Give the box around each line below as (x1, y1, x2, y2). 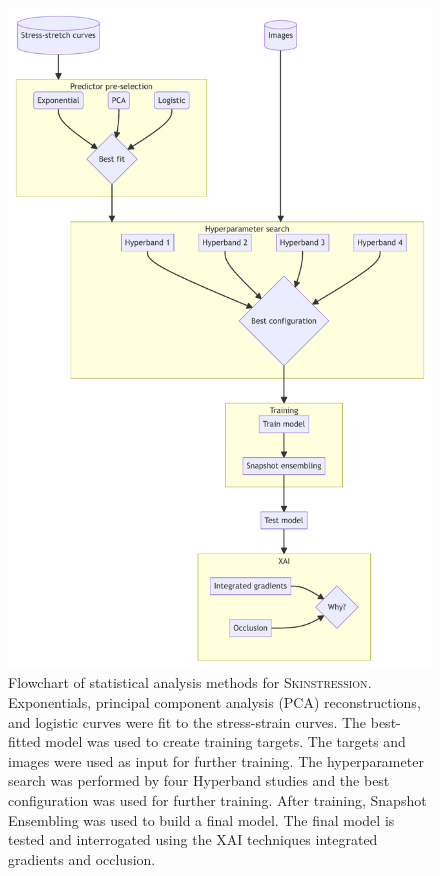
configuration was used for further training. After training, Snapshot (8, 790, 427, 810)
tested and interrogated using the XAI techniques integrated (8, 829, 378, 850)
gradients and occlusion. (8, 848, 156, 869)
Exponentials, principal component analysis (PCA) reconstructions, (8, 692, 421, 713)
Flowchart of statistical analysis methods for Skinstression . (8, 672, 372, 693)
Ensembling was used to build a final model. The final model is (8, 809, 395, 830)
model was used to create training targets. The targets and (45, 731, 406, 752)
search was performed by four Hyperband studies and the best (8, 770, 390, 791)
